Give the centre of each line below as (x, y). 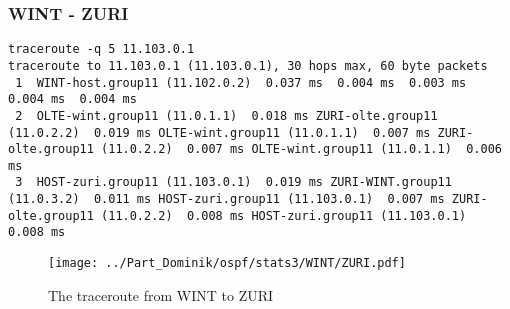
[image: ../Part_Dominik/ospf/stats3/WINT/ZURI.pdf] (227, 263)
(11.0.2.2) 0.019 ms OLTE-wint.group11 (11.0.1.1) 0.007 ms (219, 132)
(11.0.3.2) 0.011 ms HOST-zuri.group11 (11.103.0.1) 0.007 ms (226, 199)
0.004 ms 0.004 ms (72, 99)
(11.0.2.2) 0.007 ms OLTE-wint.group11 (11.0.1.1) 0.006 (301, 149)
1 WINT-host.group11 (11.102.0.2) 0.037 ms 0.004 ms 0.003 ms (241, 82)
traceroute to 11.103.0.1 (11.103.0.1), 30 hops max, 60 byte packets (248, 65)
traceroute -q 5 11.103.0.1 (101, 49)
